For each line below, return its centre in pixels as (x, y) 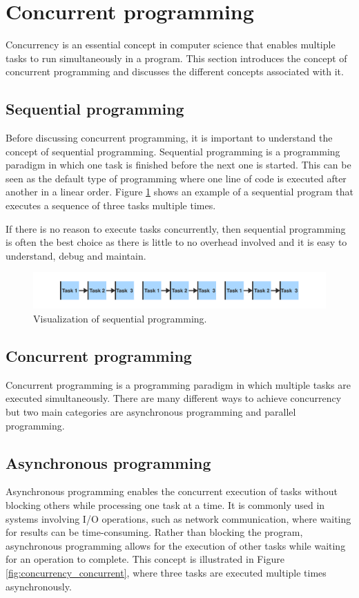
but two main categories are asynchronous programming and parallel (151, 412)
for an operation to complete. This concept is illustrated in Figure (145, 559)
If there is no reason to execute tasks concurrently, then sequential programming (176, 228)
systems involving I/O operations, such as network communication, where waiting (178, 518)
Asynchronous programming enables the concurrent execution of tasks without (172, 491)
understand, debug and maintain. (76, 255)
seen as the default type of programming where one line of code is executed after (176, 178)
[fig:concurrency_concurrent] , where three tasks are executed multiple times (166, 572)
